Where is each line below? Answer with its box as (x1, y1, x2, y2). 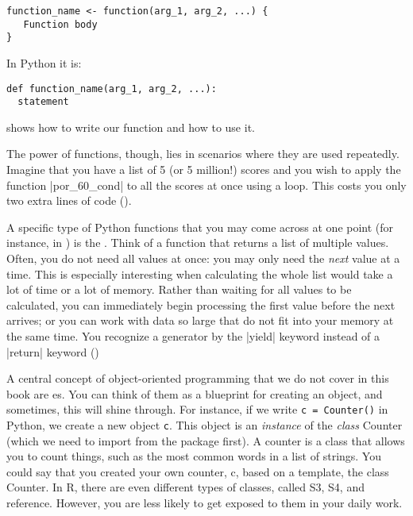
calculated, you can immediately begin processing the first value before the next (6, 296, 396, 313)
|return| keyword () (6, 343, 99, 360)
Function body (23, 18, 98, 30)
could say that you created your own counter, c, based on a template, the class (6, 463, 389, 479)
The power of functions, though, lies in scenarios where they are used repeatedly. (6, 145, 399, 162)
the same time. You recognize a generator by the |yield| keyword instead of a (6, 328, 380, 344)
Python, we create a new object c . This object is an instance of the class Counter (6, 417, 403, 433)
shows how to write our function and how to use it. (6, 118, 255, 135)
